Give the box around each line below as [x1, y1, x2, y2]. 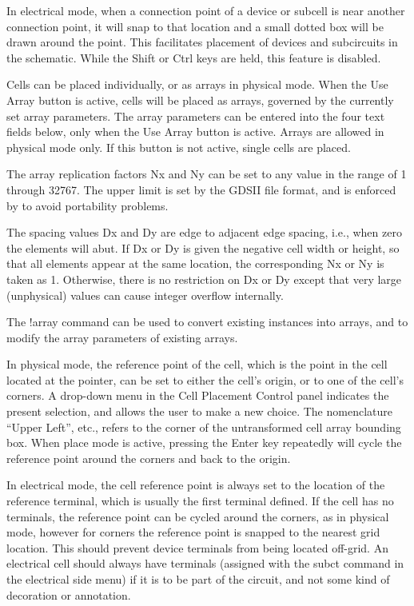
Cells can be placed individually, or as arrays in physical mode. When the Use [6, 76, 388, 93]
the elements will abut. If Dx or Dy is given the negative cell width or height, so [6, 239, 400, 256]
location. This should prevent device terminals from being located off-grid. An [6, 539, 388, 556]
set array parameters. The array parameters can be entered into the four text [6, 107, 385, 124]
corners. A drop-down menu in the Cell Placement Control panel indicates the [6, 387, 389, 404]
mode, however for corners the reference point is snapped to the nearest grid [6, 524, 380, 540]
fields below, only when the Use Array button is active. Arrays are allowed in [6, 123, 384, 140]
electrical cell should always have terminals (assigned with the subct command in [6, 555, 404, 572]
